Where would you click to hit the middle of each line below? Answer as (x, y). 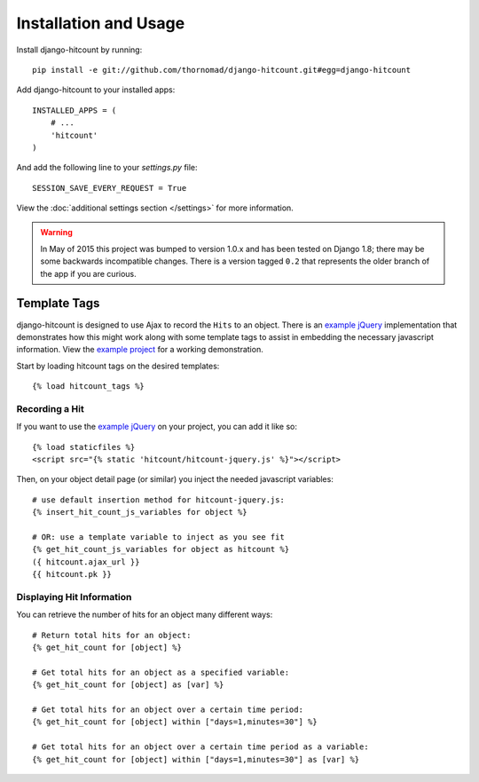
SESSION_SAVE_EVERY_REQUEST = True (110, 188)
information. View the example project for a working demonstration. (140, 350)
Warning (56, 233)
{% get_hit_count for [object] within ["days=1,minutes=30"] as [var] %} (196, 759)
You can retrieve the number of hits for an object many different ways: (145, 615)
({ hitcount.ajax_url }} (86, 562)
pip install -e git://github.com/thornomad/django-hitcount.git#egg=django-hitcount (222, 70)
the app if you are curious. (88, 273)
